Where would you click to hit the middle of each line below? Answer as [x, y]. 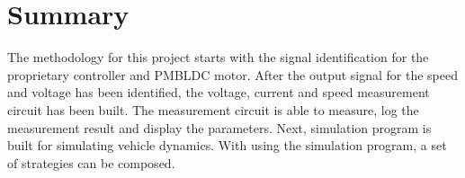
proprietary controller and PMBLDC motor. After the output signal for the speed [233, 74]
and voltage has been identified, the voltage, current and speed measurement [219, 92]
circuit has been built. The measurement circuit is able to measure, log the [213, 109]
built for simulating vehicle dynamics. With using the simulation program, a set [227, 145]
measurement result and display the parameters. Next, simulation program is [219, 127]
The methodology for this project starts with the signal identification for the [218, 57]
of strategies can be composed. [91, 162]
